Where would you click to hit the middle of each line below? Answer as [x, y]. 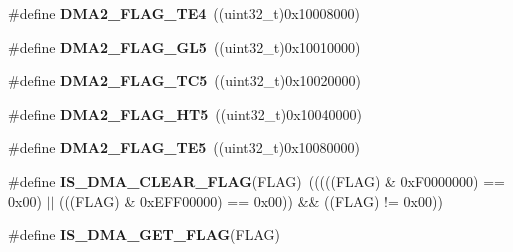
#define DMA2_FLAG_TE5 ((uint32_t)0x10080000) [184, 147]
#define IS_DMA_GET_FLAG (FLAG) [144, 234]
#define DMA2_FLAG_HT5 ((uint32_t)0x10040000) [185, 113]
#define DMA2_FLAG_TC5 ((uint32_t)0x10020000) [185, 80]
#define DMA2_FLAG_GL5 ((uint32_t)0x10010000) [184, 46]
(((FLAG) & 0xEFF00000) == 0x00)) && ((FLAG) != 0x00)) [250, 200]
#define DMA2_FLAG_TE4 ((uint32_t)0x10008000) [184, 13]
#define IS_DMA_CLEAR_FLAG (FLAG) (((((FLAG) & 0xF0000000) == [257, 180]
